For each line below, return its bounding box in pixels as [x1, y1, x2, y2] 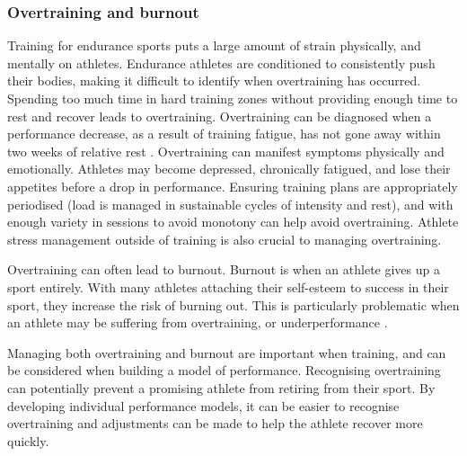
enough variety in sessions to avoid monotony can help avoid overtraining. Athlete [7, 212, 459, 231]
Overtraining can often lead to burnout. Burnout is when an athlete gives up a [7, 260, 440, 279]
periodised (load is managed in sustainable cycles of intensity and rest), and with [7, 194, 454, 213]
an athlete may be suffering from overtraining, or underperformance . [7, 313, 388, 332]
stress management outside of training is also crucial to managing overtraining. [7, 229, 442, 248]
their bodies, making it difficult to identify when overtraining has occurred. [7, 71, 421, 90]
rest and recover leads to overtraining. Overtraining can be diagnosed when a [7, 106, 432, 125]
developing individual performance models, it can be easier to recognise [7, 396, 400, 415]
